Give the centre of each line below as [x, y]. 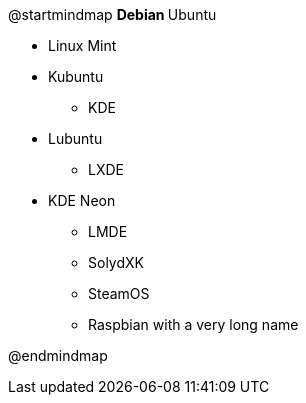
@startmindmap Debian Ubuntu [112, 14]
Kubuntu [76, 76]
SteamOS [119, 293]
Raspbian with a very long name [193, 324]
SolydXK [116, 262]
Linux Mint [82, 45]
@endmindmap [58, 355]
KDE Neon [82, 200]
